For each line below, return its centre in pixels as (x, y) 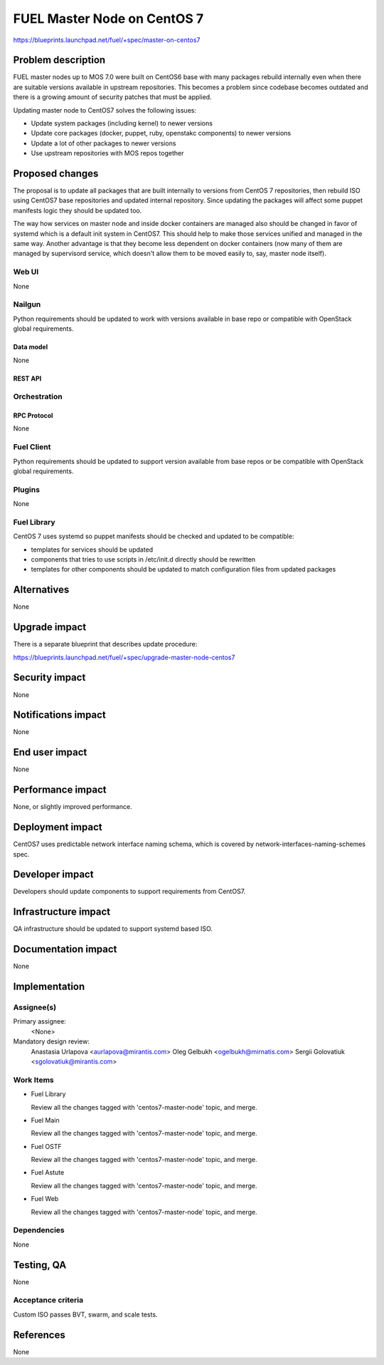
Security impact (49, 678)
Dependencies (39, 1230)
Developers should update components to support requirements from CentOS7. (129, 892)
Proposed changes (56, 174)
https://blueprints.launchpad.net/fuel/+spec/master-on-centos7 (107, 40)
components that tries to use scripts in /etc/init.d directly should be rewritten (143, 560)
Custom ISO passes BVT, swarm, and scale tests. (85, 1314)
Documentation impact (65, 949)
